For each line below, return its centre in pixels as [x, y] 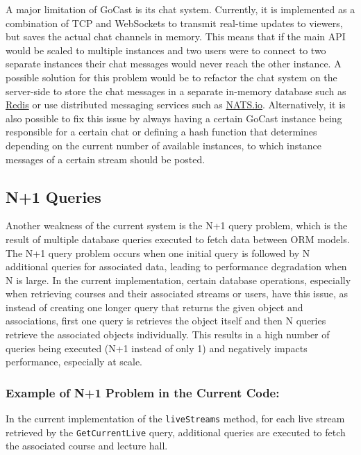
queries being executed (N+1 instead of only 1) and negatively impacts [157, 348]
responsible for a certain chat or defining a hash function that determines [161, 132]
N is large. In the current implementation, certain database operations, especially [178, 280]
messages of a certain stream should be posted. [106, 159]
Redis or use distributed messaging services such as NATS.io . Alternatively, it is [176, 105]
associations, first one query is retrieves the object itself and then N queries [166, 321]
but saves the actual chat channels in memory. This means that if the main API [176, 36]
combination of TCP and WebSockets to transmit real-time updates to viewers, [174, 23]
